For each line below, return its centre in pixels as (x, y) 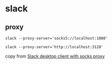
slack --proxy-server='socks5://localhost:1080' (56, 38)
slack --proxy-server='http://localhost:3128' (54, 47)
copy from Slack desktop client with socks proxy (55, 56)
